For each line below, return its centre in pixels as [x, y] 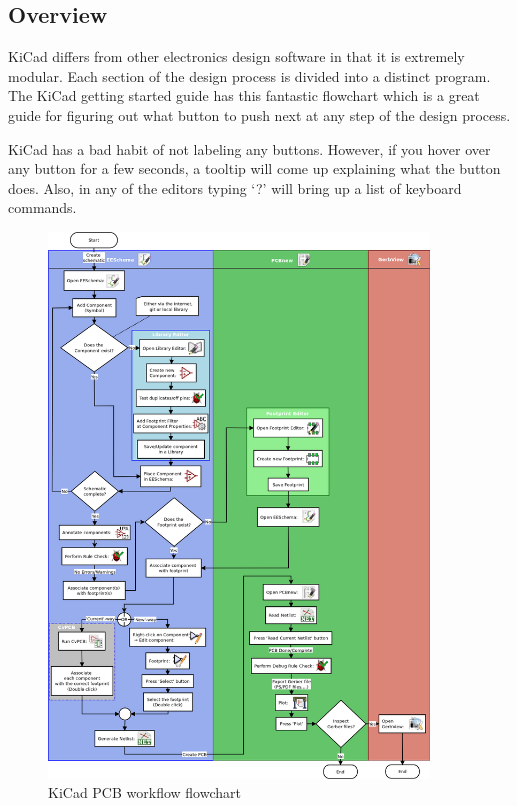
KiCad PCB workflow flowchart [144, 792]
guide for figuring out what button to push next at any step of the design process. [259, 114]
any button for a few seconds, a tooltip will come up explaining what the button [254, 168]
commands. [42, 207]
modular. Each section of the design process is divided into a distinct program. [249, 75]
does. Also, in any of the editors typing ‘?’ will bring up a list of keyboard [235, 187]
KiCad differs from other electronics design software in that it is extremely [236, 56]
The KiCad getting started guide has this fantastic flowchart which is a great [244, 95]
